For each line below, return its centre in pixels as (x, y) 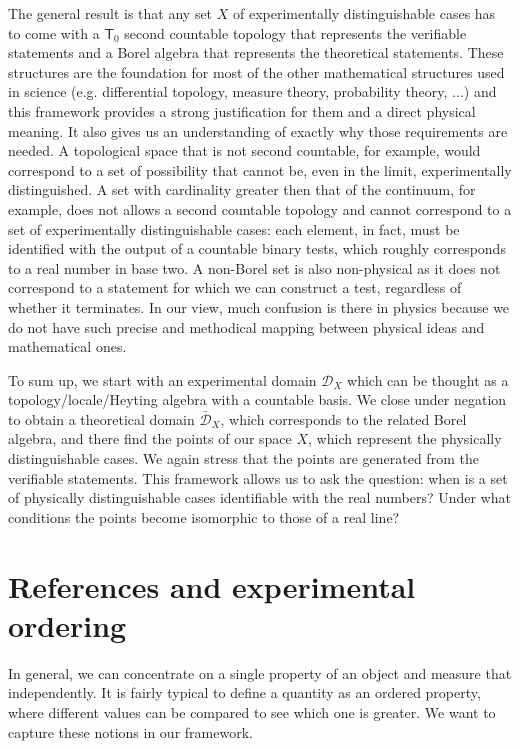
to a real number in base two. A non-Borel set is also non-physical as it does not (254, 267)
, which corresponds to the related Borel (343, 418)
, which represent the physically (405, 438)
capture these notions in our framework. (130, 731)
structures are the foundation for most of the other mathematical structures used (256, 71)
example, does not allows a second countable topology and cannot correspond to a (260, 208)
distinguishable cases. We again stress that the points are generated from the (243, 458)
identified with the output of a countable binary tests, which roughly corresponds (257, 248)
